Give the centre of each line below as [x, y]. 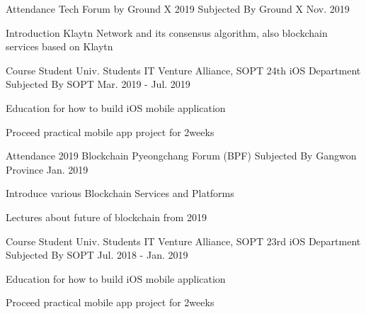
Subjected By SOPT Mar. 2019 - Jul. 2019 [98, 84]
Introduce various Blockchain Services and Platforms [120, 193]
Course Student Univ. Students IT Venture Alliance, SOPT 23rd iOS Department [183, 241]
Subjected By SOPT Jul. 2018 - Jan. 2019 [97, 255]
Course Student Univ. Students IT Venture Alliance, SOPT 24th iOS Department [183, 70]
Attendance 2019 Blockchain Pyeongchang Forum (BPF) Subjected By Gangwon [181, 156]
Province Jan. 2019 [47, 169]
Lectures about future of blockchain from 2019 [106, 217]
